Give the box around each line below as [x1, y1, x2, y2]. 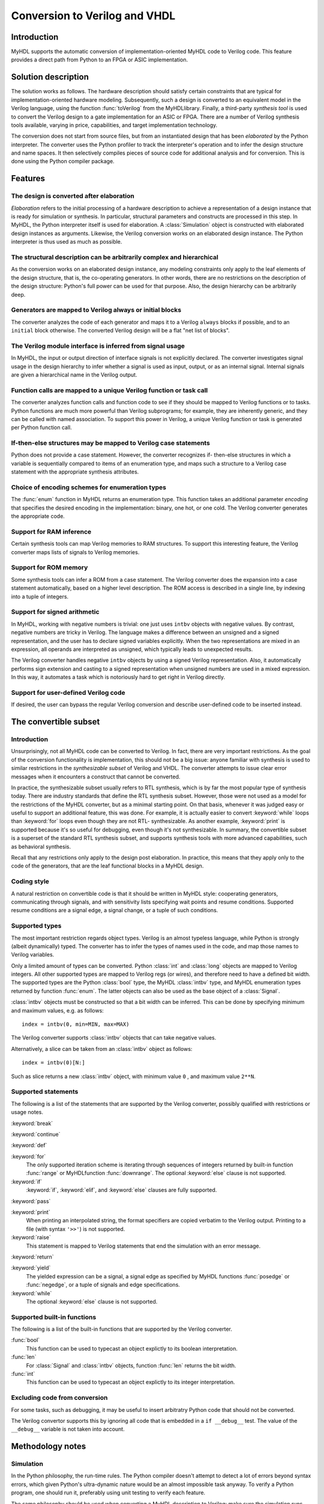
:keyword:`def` [11, 1142, 47, 1149]
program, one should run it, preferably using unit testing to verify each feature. [11, 1489, 206, 1496]
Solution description [11, 72, 89, 82]
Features [11, 173, 45, 183]
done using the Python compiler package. [11, 158, 115, 165]
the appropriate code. [11, 513, 65, 520]
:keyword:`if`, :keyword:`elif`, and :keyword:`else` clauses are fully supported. [26, 1186, 217, 1194]
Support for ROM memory [11, 563, 88, 572]
